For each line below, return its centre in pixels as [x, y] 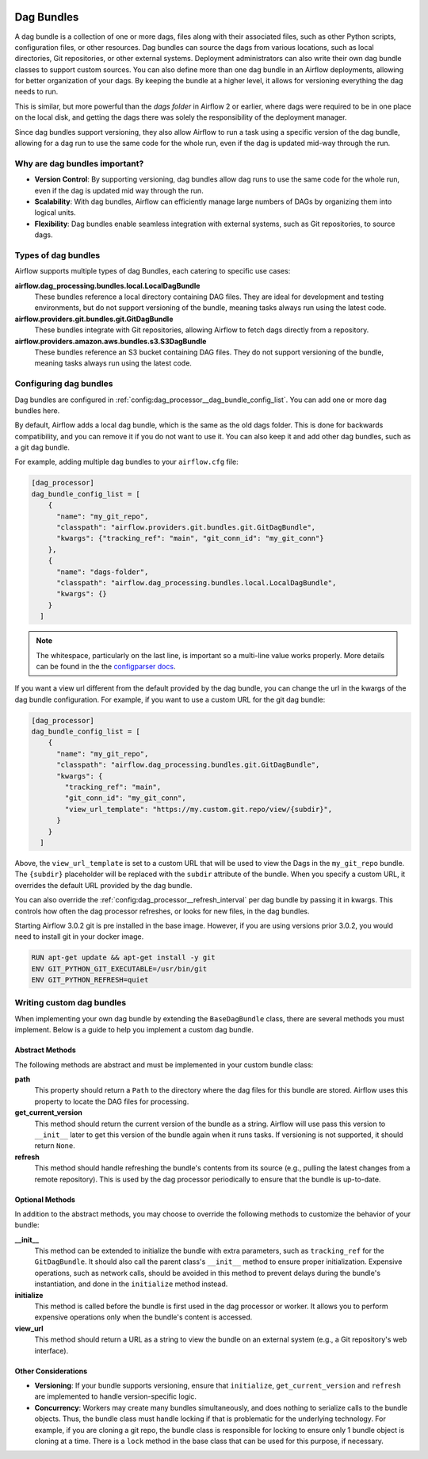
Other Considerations [51, 1371]
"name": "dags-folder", [103, 572]
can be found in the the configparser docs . [106, 666]
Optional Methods [45, 1199]
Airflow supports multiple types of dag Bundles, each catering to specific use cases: [153, 271]
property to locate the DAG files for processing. [112, 1101]
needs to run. [36, 92]
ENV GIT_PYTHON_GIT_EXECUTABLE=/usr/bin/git [119, 969]
